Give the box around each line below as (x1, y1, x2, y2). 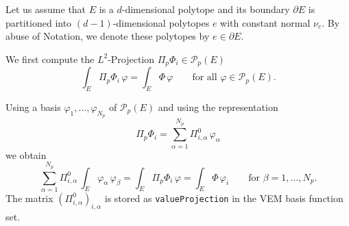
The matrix (5, 190, 53, 205)
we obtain (5, 147, 47, 162)
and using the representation (158, 100, 278, 114)
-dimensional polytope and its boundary (121, 2, 290, 16)
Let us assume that (5, 2, 86, 16)
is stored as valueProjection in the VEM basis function (104, 190, 344, 205)
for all (192, 73, 217, 83)
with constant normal (220, 15, 311, 29)
